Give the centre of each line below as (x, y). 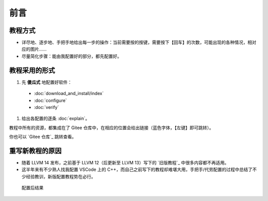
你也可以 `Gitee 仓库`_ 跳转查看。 (43, 137)
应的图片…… (34, 49)
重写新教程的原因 (35, 151)
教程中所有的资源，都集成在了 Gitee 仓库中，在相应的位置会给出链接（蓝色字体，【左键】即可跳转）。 (111, 127)
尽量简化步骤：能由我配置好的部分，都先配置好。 (71, 56)
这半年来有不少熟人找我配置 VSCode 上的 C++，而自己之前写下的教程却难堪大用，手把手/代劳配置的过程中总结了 (137, 170)
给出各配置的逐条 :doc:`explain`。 (56, 118)
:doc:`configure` (50, 100)
